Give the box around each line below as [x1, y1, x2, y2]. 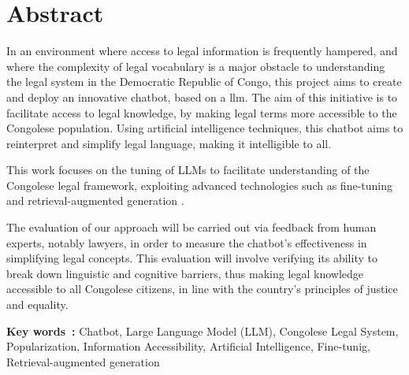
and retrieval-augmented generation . [6, 192, 184, 209]
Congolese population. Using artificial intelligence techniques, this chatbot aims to [6, 120, 403, 136]
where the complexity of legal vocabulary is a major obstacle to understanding [6, 58, 385, 74]
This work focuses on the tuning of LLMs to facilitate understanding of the [6, 162, 370, 178]
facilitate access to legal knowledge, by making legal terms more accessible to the [6, 104, 397, 121]
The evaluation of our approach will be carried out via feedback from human [6, 219, 377, 236]
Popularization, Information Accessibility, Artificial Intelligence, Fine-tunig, [6, 338, 370, 355]
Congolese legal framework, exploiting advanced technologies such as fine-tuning [6, 176, 392, 193]
